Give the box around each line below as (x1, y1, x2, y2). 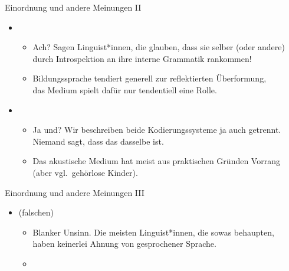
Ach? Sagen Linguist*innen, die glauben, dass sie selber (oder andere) (32, 41, 285, 53)
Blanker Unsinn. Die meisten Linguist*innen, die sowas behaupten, (32, 226, 274, 238)
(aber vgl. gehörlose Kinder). (32, 166, 138, 178)
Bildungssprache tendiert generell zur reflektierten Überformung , (32, 72, 267, 84)
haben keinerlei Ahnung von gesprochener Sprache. (32, 237, 216, 250)
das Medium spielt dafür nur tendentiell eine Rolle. (32, 83, 217, 96)
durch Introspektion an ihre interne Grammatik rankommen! (32, 52, 252, 64)
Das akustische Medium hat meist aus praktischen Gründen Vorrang (32, 155, 280, 167)
